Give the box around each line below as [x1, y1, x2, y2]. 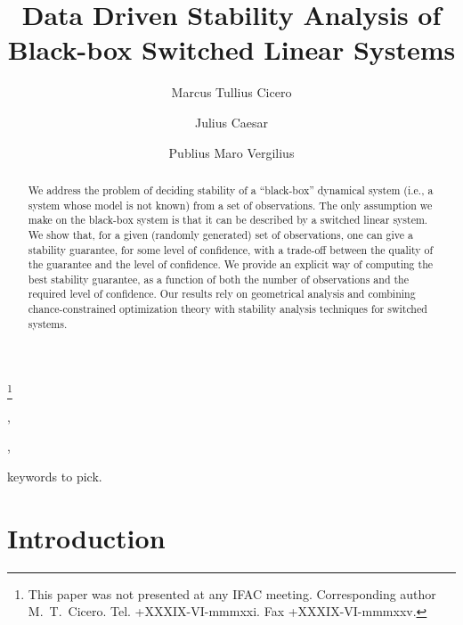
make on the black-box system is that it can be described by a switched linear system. [28, 212, 428, 227]
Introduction [7, 519, 166, 555]
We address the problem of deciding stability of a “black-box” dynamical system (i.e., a [28, 182, 434, 197]
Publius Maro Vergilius [168, 143, 295, 161]
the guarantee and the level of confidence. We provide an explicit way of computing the [28, 257, 434, 272]
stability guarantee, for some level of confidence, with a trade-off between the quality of [28, 242, 434, 257]
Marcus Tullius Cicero [171, 83, 292, 102]
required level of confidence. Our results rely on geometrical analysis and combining [28, 286, 416, 301]
